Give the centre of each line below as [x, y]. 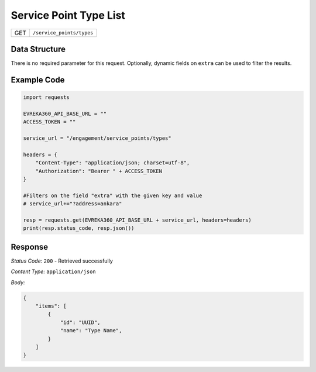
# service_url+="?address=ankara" [73, 204]
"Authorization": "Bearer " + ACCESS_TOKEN [99, 171]
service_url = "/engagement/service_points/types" [97, 138]
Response [30, 247]
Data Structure [38, 49]
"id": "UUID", [80, 322]
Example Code [38, 80]
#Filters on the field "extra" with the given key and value [113, 195]
